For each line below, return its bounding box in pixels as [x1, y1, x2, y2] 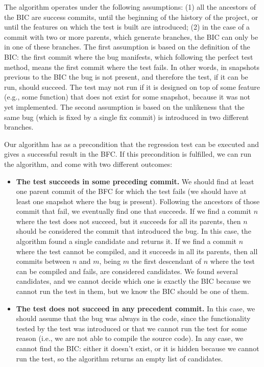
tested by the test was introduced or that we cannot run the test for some [16, 323, 247, 333]
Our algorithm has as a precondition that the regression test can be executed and [4, 138, 259, 149]
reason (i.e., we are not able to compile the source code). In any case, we [16, 333, 244, 344]
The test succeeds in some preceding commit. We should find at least [16, 176, 254, 186]
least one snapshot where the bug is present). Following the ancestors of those [16, 195, 260, 206]
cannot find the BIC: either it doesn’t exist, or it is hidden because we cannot [16, 343, 259, 353]
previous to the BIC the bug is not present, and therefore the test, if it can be [4, 71, 248, 82]
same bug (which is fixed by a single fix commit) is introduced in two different [4, 111, 249, 122]
